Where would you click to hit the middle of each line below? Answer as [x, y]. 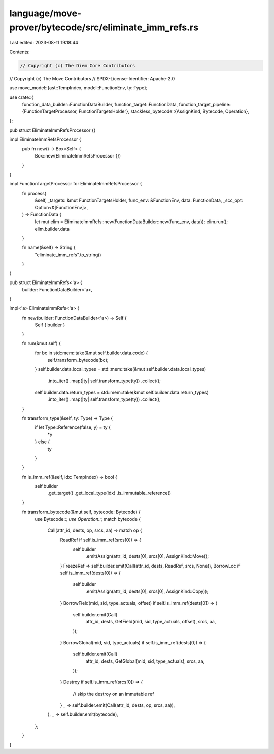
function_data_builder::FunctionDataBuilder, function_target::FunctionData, [100, 104]
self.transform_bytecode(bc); [78, 360]
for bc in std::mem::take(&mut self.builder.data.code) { [91, 353]
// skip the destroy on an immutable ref [113, 694]
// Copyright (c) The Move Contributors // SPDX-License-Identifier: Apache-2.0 [92, 78]
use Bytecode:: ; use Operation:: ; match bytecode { [88, 519]
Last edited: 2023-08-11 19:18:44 [44, 43]
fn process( [34, 193]
